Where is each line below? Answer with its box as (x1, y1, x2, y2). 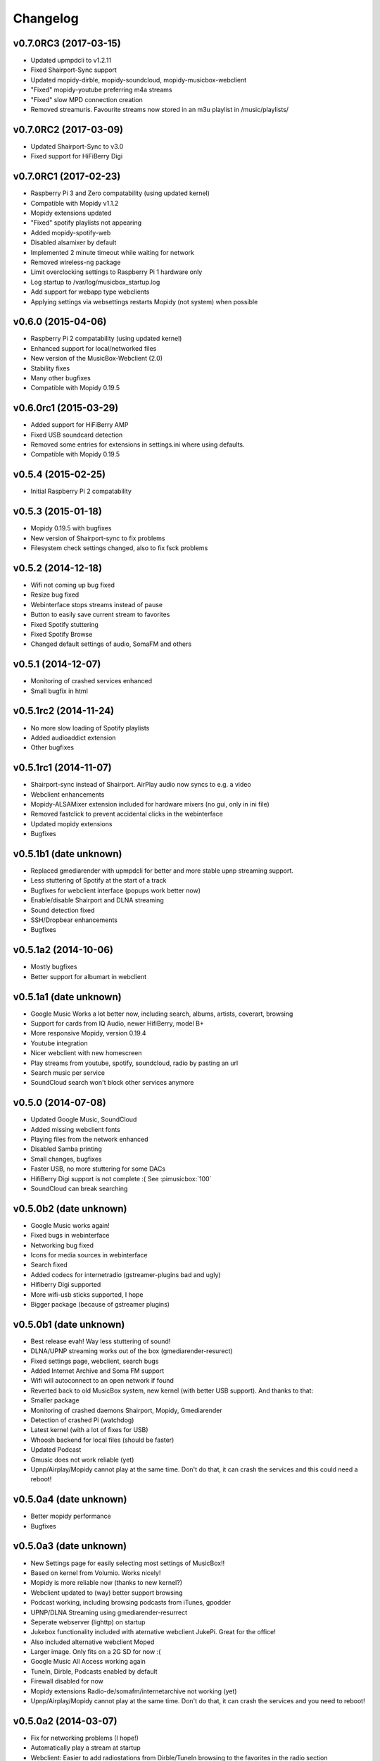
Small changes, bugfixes (30, 1155, 102, 1163)
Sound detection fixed (30, 906, 95, 914)
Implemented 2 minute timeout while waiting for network (30, 248, 195, 256)
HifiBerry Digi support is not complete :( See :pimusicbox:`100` (30, 1174, 212, 1183)
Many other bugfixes (30, 373, 91, 382)
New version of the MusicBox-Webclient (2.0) (30, 354, 163, 363)
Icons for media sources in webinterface (30, 1251, 148, 1259)
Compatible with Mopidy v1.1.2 (30, 199, 119, 207)
